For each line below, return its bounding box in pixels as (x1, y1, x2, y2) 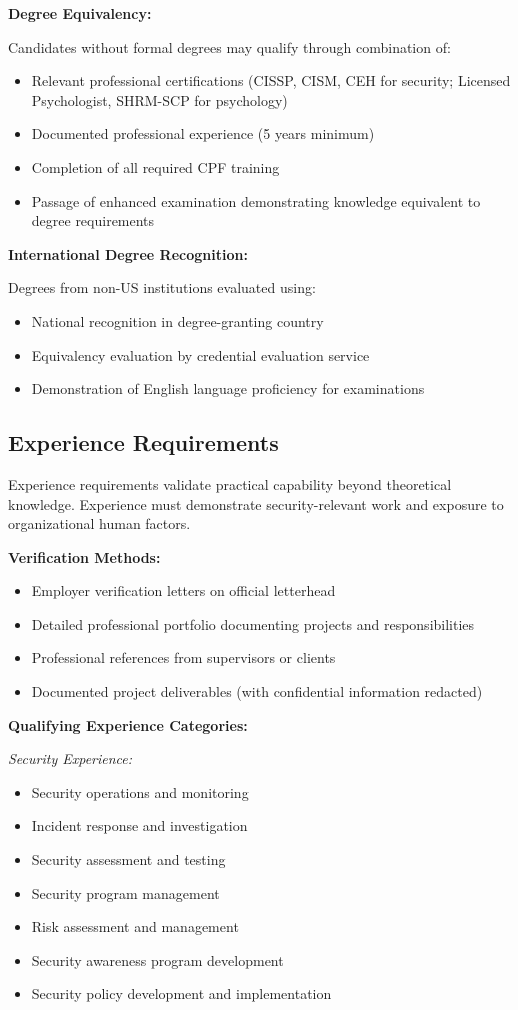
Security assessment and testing (31, 849, 226, 870)
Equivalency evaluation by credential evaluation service (31, 344, 370, 365)
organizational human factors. (8, 513, 191, 534)
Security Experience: (8, 748, 133, 769)
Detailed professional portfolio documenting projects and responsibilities (31, 613, 475, 634)
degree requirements (31, 210, 155, 231)
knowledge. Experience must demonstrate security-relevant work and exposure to (8, 493, 504, 514)
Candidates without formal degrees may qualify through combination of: (8, 36, 451, 57)
